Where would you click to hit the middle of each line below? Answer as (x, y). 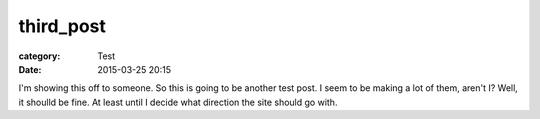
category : (39, 56)
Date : (30, 69)
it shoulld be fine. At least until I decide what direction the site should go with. (178, 102)
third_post (62, 26)
